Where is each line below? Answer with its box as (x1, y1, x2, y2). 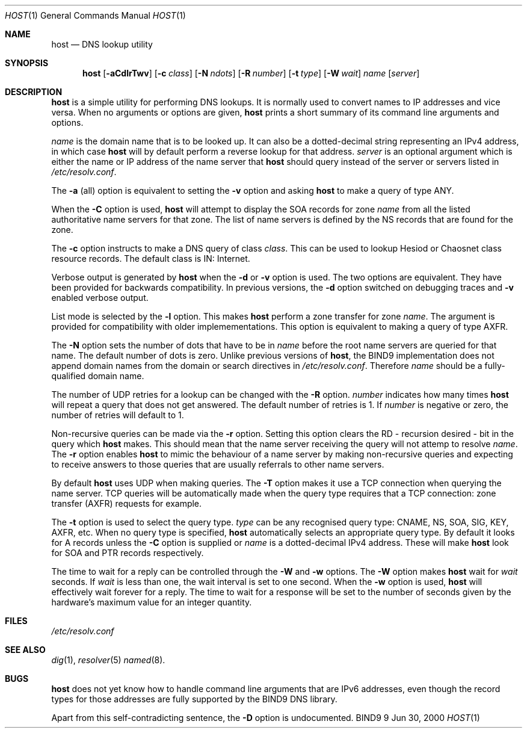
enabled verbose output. (51, 292, 149, 303)
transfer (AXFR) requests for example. (51, 498, 202, 509)
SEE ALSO (5, 645, 46, 655)
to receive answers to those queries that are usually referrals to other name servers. (51, 459, 384, 469)
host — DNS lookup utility (51, 39, 153, 49)
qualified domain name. (51, 371, 144, 381)
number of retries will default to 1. (51, 410, 184, 420)
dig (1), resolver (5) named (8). (51, 655, 165, 665)
